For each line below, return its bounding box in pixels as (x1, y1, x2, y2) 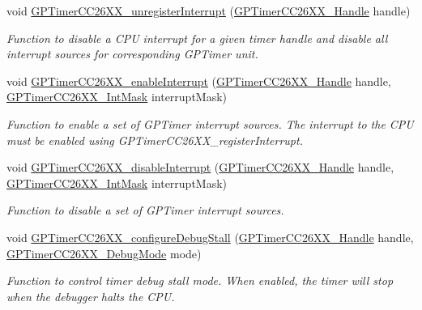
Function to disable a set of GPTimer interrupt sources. (6, 202, 284, 219)
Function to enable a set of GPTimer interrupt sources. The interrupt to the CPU (6, 115, 414, 132)
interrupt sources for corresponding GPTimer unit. (6, 45, 258, 62)
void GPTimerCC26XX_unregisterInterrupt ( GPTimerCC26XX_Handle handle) (6, 2, 411, 19)
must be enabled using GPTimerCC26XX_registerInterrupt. (6, 131, 303, 148)
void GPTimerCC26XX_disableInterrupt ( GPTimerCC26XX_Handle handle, (6, 159, 394, 176)
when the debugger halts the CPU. (6, 287, 175, 304)
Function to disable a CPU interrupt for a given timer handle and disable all (6, 29, 388, 46)
